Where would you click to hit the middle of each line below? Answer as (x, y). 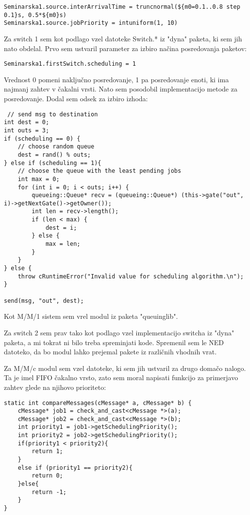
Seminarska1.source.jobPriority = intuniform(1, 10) (91, 23)
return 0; (47, 476)
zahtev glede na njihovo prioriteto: (55, 387)
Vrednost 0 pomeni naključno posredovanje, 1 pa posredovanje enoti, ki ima (117, 79)
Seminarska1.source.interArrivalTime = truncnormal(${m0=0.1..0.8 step (122, 7)
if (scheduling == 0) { (42, 138)
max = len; (63, 244)
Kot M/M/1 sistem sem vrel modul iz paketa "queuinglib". (91, 316)
